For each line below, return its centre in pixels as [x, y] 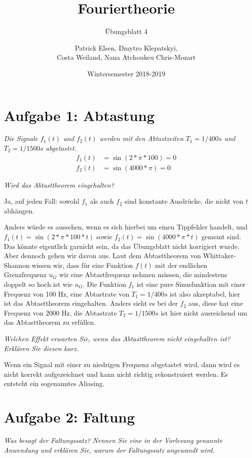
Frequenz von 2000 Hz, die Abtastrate [60, 312]
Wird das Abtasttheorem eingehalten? [59, 185]
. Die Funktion [104, 284]
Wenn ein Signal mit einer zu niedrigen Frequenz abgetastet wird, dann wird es [122, 364]
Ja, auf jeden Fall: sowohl [42, 201]
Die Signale [21, 138]
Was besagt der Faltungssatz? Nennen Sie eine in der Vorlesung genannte [113, 440]
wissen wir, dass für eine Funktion [82, 265]
